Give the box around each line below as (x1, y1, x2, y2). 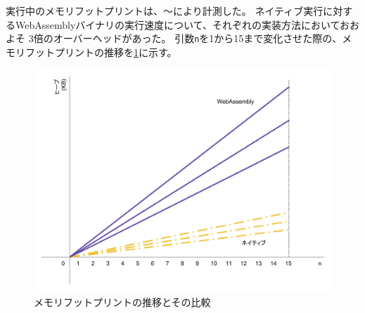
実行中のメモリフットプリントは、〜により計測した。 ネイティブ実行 (6, 4, 324, 18)
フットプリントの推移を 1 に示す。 (25, 44, 177, 59)
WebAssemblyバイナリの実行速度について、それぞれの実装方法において (15, 17, 340, 32)
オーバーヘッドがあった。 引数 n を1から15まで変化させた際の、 (53, 31, 342, 46)
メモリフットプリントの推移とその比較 (34, 295, 211, 309)
